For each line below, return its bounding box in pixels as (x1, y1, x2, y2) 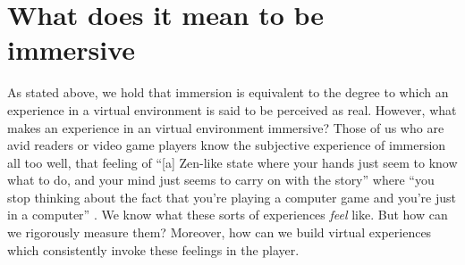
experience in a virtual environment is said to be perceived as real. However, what (7, 100, 457, 119)
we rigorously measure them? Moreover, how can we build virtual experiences (7, 223, 432, 242)
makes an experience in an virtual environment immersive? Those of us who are (7, 118, 444, 137)
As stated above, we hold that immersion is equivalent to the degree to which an (7, 83, 449, 102)
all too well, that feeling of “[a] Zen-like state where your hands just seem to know (7, 153, 458, 171)
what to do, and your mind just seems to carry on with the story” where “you (7, 170, 435, 189)
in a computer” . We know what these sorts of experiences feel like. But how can (7, 205, 448, 224)
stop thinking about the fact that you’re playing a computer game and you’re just (7, 187, 456, 206)
